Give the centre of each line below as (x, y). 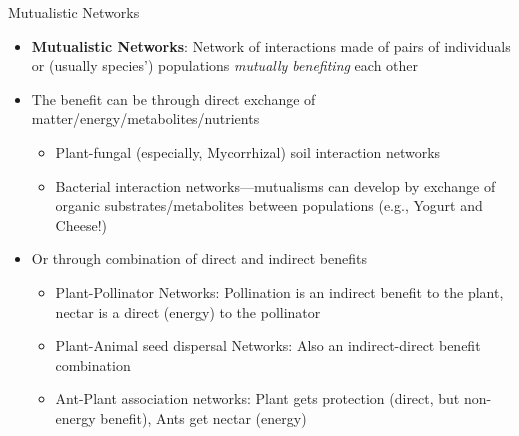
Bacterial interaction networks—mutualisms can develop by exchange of (275, 185)
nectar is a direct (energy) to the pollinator (188, 311)
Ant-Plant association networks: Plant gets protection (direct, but (257, 398)
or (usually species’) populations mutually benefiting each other (225, 65)
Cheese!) (81, 224)
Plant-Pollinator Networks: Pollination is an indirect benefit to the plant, (279, 291)
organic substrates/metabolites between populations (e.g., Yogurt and (269, 205)
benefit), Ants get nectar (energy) (203, 417)
